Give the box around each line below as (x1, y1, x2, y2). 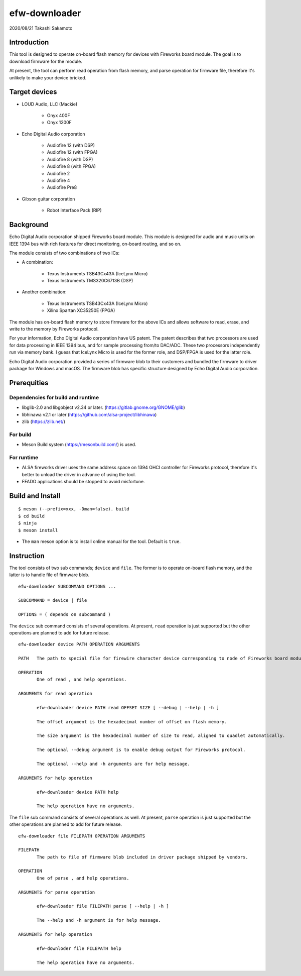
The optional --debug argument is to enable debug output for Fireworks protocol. (37, 747, 246, 753)
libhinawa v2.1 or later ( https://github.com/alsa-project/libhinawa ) (22, 411, 157, 417)
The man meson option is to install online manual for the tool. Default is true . (22, 538, 181, 545)
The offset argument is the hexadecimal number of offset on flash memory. (37, 719, 227, 724)
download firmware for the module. (9, 58, 82, 64)
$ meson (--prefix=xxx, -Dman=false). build (18, 506, 130, 512)
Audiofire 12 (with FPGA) (47, 149, 98, 155)
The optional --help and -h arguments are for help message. (37, 761, 190, 767)
